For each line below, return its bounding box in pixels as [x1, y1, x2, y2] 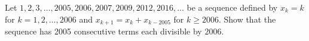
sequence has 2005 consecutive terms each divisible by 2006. [5, 25, 224, 37]
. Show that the [218, 12, 276, 25]
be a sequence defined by [186, 1, 278, 13]
